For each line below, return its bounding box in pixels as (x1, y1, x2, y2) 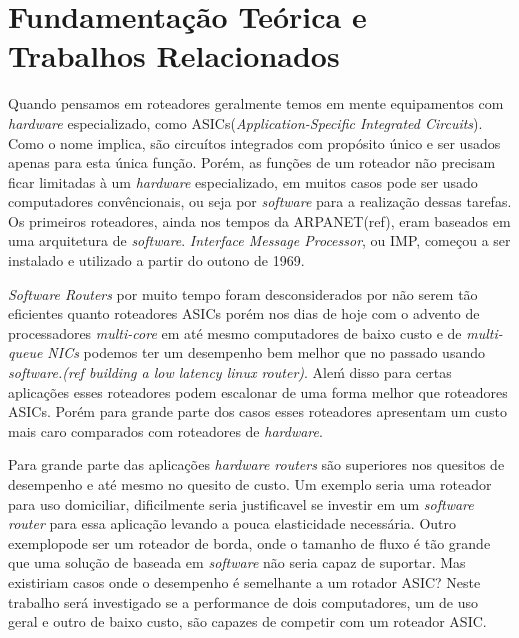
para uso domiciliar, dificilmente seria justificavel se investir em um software (8, 493, 474, 514)
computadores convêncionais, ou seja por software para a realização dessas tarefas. (8, 191, 512, 212)
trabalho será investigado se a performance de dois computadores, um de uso (8, 591, 479, 612)
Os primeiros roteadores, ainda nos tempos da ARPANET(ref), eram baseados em (8, 210, 511, 231)
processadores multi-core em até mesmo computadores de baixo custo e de (8, 322, 462, 343)
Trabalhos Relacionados (8, 35, 340, 76)
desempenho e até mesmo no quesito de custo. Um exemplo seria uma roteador (8, 474, 492, 494)
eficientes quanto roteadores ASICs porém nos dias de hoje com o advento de (8, 303, 480, 324)
